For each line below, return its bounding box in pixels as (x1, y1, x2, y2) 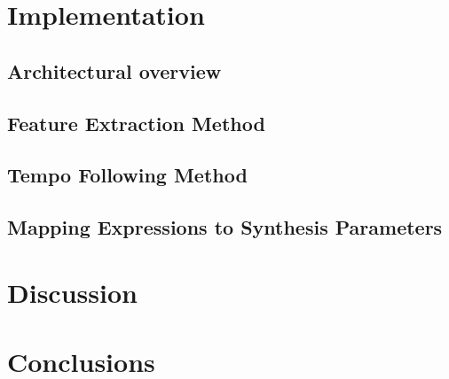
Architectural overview (7, 57, 222, 84)
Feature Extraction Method (7, 109, 265, 136)
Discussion (7, 274, 138, 310)
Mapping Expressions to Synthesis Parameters (7, 213, 443, 241)
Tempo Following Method (7, 161, 248, 189)
